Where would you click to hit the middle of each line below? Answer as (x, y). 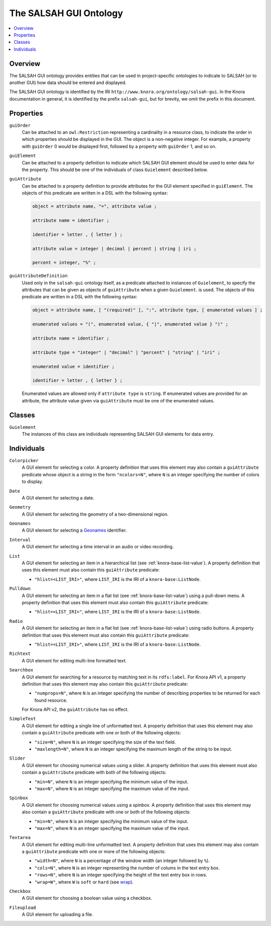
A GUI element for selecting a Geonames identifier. (74, 530)
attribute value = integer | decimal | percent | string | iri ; (114, 248)
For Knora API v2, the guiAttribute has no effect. (75, 710)
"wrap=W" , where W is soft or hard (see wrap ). (84, 882)
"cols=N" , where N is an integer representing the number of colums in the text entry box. (127, 868)
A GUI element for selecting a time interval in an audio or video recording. (98, 547)
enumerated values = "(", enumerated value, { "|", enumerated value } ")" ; (130, 324)
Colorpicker (24, 460)
